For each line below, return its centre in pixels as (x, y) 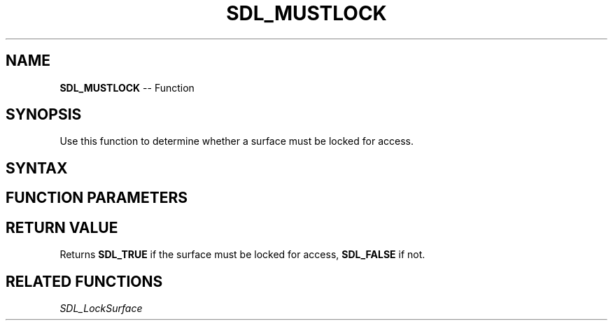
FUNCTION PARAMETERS (97, 198)
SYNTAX (37, 168)
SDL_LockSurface (101, 308)
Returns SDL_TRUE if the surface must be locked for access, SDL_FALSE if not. (242, 255)
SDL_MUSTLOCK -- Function (127, 87)
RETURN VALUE (62, 227)
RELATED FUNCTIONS (84, 281)
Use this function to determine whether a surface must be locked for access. (237, 141)
